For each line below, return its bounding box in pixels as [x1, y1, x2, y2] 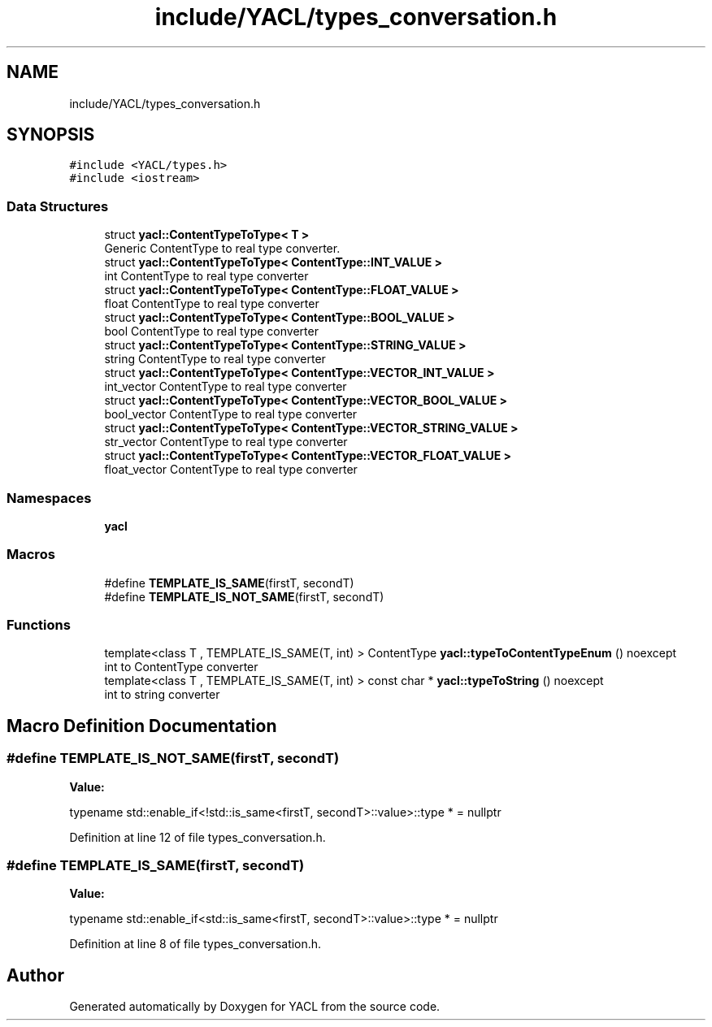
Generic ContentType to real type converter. [104, 241, 341, 256]
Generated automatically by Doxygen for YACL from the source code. [69, 999, 441, 1014]
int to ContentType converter [104, 660, 258, 674]
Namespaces [7, 489, 92, 506]
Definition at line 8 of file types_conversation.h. [69, 937, 322, 951]
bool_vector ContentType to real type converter [104, 407, 358, 422]
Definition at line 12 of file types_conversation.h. [69, 830, 326, 844]
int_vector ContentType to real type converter [104, 379, 347, 394]
